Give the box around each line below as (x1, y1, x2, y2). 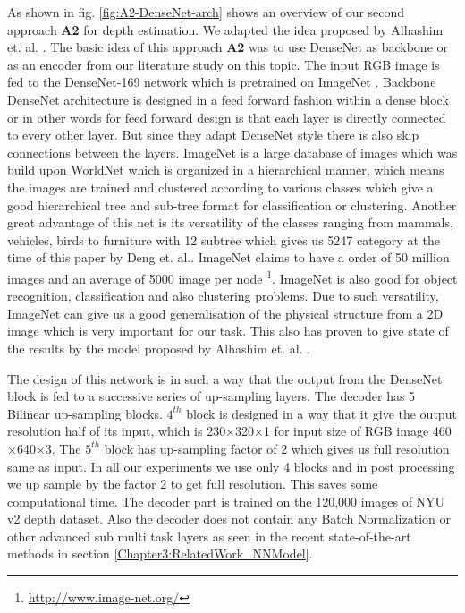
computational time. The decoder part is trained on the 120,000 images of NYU (7, 491, 445, 510)
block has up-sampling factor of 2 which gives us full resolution (104, 438, 450, 457)
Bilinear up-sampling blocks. (7, 404, 163, 422)
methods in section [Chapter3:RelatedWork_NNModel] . (7, 544, 313, 563)
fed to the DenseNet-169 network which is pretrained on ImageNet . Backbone (7, 72, 436, 91)
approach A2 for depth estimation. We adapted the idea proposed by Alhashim (7, 20, 444, 38)
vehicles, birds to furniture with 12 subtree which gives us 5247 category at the (7, 230, 440, 249)
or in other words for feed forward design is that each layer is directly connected (7, 107, 446, 126)
